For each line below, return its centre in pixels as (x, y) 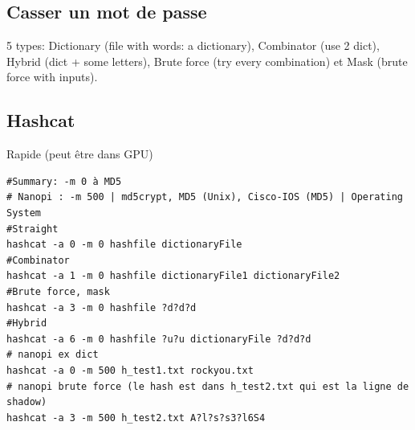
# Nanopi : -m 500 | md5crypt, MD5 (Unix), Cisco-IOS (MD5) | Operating (205, 197)
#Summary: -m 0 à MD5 (64, 181)
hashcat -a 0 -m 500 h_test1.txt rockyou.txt (130, 370)
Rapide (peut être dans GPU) (80, 154)
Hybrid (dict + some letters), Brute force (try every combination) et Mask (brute (207, 61)
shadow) (27, 402)
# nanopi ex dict (53, 355)
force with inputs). (52, 77)
